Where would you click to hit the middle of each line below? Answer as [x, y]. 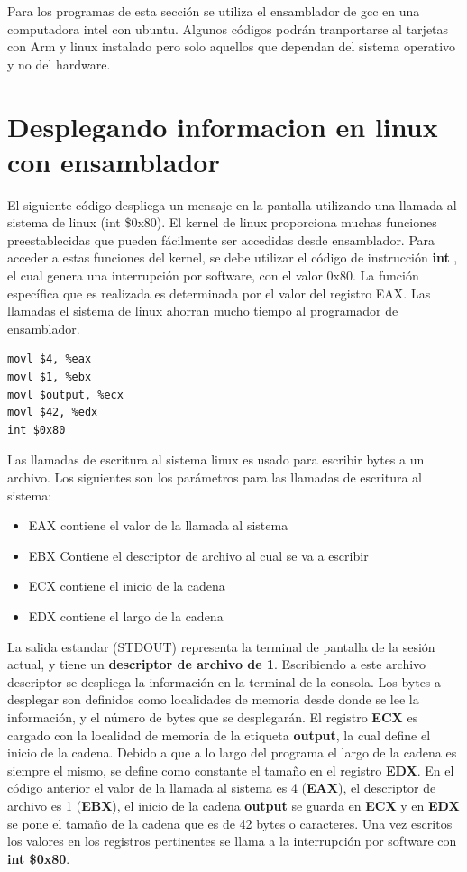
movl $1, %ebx [50, 377]
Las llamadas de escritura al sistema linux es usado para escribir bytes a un [216, 459]
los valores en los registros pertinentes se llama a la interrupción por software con [232, 841]
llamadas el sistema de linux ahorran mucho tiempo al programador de [203, 311]
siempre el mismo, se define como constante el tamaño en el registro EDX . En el [231, 770]
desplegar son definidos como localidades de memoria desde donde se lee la [213, 699]
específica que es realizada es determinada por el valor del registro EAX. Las [219, 293]
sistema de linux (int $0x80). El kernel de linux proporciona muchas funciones [222, 222]
